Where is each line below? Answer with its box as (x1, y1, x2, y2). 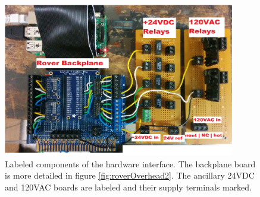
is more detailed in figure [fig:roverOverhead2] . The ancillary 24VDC (5, 169, 255, 182)
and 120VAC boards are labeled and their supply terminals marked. (5, 180, 252, 193)
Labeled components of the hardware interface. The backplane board (5, 157, 256, 170)
